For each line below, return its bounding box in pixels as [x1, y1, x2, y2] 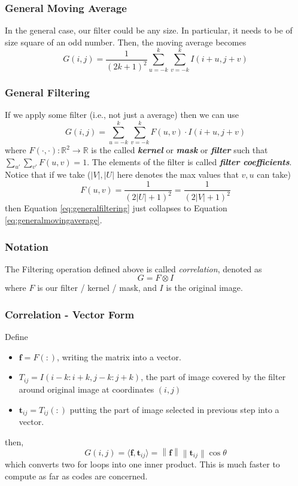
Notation [5, 239, 48, 254]
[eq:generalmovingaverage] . [5, 214, 102, 226]
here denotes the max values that [117, 168, 239, 181]
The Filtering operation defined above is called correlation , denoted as [5, 262, 262, 275]
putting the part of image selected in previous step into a [69, 403, 279, 415]
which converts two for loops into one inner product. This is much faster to [5, 458, 280, 470]
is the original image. [166, 281, 243, 294]
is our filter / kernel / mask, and [37, 281, 157, 294]
